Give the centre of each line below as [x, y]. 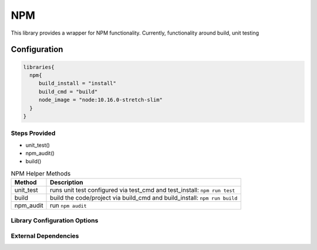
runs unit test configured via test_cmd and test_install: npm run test [143, 190]
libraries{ [39, 67]
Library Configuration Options [55, 220]
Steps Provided [33, 133]
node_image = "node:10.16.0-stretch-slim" [100, 100]
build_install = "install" [77, 83]
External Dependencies [45, 236]
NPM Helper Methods [41, 173]
